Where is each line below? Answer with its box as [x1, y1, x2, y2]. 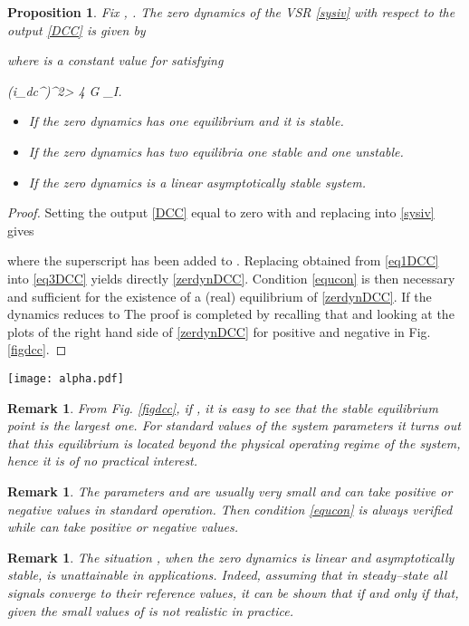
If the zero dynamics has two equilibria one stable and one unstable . [28, 141, 404, 160]
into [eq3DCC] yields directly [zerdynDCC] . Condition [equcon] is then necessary [7, 268, 455, 287]
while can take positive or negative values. [7, 517, 238, 536]
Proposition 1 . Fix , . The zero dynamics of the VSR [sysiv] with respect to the [7, 3, 455, 21]
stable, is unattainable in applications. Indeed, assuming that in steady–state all [7, 565, 447, 584]
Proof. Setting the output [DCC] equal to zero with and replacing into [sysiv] [7, 203, 435, 222]
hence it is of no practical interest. [7, 451, 198, 470]
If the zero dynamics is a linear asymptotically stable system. [28, 172, 367, 191]
